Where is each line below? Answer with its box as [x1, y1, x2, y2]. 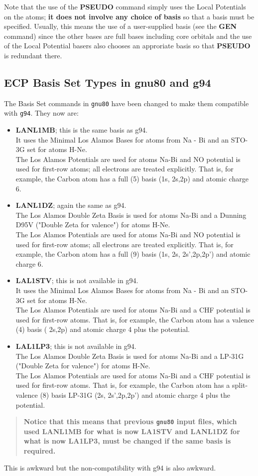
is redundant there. [4, 50, 62, 60]
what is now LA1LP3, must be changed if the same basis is [23, 436, 231, 446]
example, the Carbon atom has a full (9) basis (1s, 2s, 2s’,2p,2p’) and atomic [15, 249, 251, 259]
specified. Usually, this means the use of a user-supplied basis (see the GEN [4, 21, 237, 31]
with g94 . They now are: [4, 108, 79, 118]
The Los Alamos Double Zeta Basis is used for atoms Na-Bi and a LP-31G [15, 350, 244, 361]
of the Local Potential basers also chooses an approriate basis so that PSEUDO [4, 40, 251, 51]
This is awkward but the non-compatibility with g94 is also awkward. [4, 462, 216, 473]
